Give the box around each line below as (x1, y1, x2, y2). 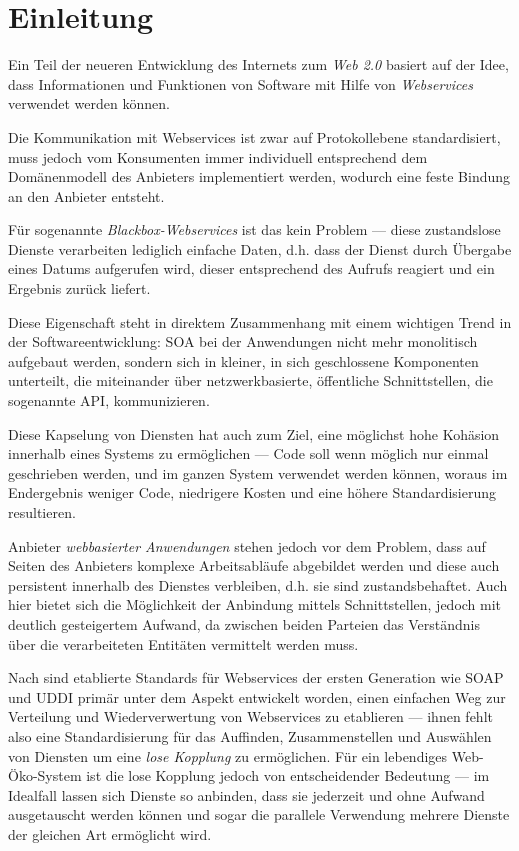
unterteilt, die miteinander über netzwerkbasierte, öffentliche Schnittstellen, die (8, 370, 493, 391)
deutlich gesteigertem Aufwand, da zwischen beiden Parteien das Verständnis (8, 613, 481, 634)
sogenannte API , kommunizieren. (8, 390, 210, 411)
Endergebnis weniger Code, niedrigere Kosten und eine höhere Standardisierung (8, 482, 497, 503)
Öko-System (8, 765, 82, 786)
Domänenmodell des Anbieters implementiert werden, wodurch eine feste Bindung (8, 166, 511, 187)
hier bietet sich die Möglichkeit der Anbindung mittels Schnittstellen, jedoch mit (8, 594, 502, 615)
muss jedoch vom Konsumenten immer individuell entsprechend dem (8, 146, 428, 167)
